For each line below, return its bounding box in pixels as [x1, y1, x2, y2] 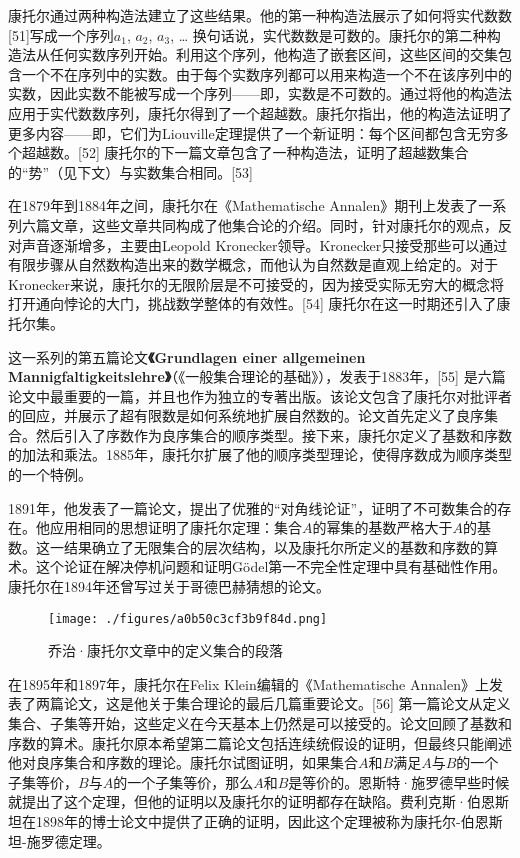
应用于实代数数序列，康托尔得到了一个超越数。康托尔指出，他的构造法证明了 [8, 102, 512, 123]
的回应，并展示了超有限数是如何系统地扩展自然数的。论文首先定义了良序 [8, 405, 484, 426]
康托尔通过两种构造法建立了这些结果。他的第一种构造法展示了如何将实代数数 [8, 5, 512, 25]
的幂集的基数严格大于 [312, 517, 453, 538]
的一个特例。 [8, 464, 92, 485]
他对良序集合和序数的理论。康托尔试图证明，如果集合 [8, 752, 358, 773]
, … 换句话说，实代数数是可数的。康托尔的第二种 [170, 24, 487, 45]
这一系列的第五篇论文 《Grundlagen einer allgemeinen [8, 346, 366, 367]
